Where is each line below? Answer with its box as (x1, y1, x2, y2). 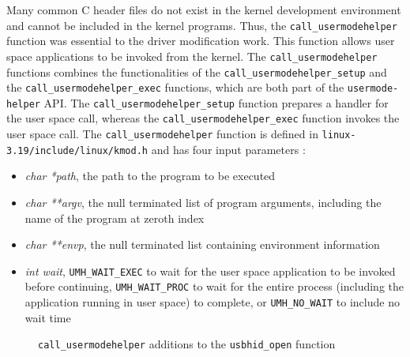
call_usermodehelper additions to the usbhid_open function (38, 336, 336, 352)
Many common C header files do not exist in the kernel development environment (6, 2, 401, 17)
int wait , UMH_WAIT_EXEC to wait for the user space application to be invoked (24, 262, 396, 279)
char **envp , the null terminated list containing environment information (24, 236, 380, 253)
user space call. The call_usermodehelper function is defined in (6, 126, 318, 142)
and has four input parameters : (151, 141, 306, 157)
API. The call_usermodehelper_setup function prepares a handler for (43, 94, 389, 111)
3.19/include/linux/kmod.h (6, 145, 148, 156)
